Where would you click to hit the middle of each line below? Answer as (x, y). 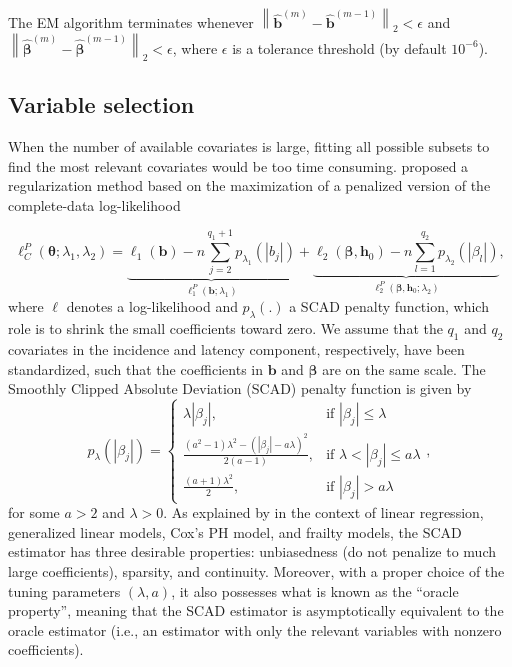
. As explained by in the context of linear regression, (323, 512)
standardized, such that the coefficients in (135, 368)
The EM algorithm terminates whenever (131, 22)
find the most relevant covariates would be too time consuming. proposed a (238, 165)
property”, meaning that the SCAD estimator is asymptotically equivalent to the (256, 610)
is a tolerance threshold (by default (339, 47)
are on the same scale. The (404, 368)
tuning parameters (64, 590)
